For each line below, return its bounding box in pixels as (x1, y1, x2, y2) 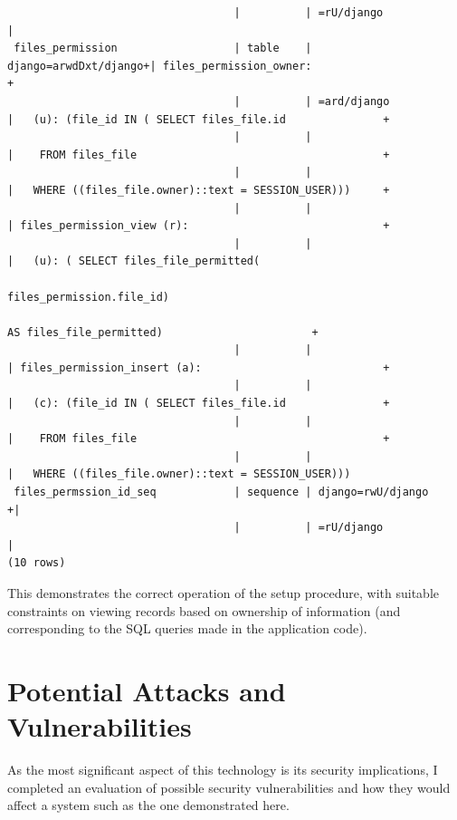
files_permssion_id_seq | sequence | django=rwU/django (14, 486, 429, 499)
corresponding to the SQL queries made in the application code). (7, 619, 367, 638)
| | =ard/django (233, 94, 390, 108)
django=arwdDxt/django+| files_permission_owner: (7, 59, 312, 72)
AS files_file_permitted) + (7, 325, 319, 339)
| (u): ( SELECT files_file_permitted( (7, 255, 261, 268)
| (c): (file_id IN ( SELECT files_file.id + (7, 397, 390, 410)
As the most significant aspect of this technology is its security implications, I (7, 760, 438, 779)
